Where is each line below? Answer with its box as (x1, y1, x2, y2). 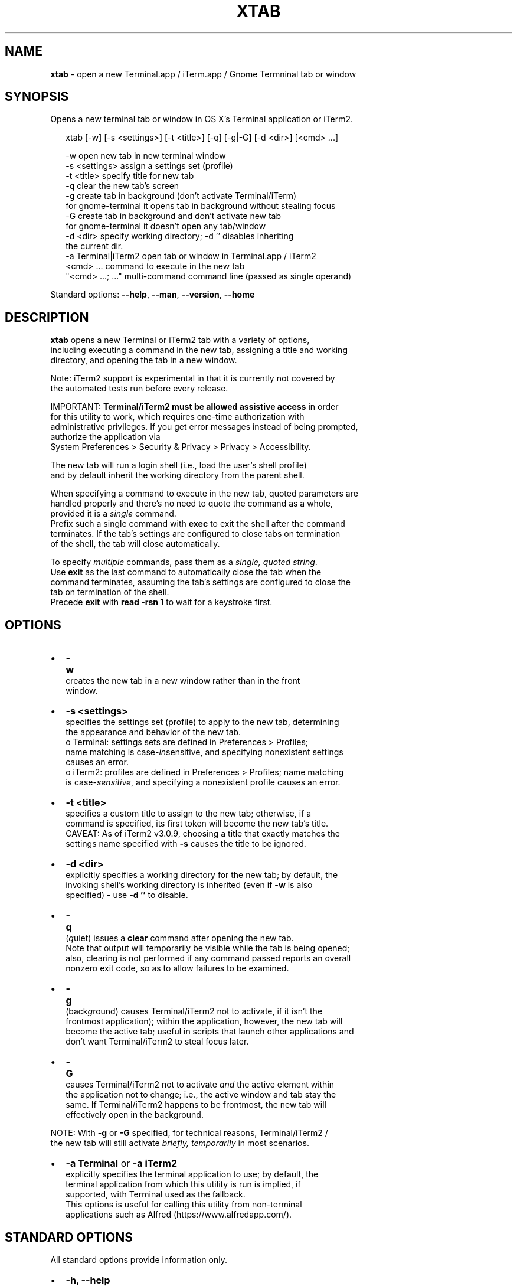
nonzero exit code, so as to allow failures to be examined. (66, 963, 289, 974)
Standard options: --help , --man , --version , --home (50, 289, 255, 300)
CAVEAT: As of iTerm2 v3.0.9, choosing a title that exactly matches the (66, 828, 340, 839)
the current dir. (66, 241, 123, 252)
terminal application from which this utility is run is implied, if (66, 1179, 301, 1190)
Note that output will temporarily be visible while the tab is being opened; (66, 943, 350, 954)
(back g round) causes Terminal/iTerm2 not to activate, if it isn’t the (66, 1006, 323, 1017)
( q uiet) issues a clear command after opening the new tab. (66, 933, 294, 944)
